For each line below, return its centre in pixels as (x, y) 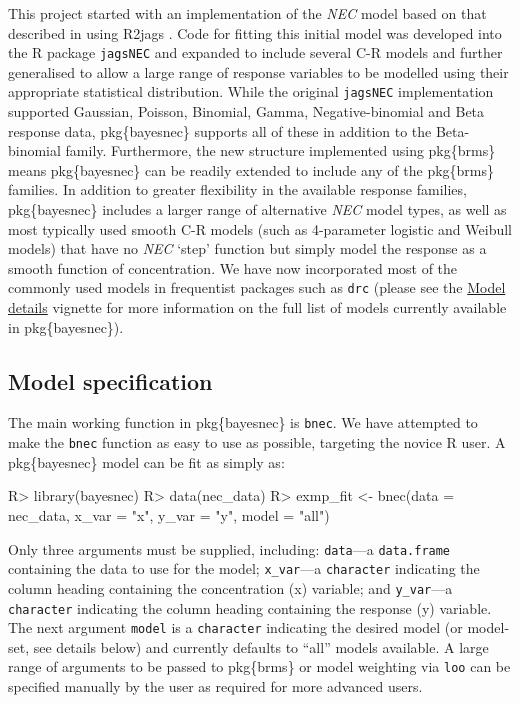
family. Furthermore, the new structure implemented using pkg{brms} (280, 150)
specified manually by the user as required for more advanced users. (215, 686)
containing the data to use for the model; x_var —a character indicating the (244, 568)
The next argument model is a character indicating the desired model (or (235, 627)
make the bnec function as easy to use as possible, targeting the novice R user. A (257, 442)
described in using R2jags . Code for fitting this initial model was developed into (255, 32)
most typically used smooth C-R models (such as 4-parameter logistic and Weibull (260, 228)
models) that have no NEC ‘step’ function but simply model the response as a (247, 248)
